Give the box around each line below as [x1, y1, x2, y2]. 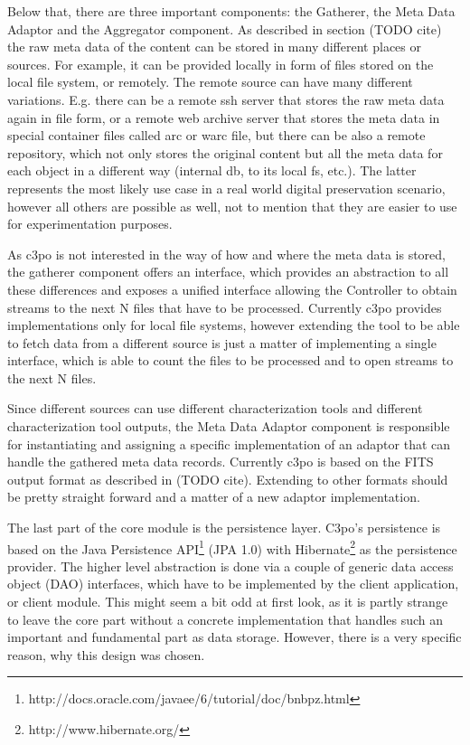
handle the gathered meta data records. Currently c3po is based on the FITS [7, 452, 434, 471]
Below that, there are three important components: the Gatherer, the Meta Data [7, 2, 456, 20]
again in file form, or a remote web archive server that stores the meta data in [7, 108, 440, 127]
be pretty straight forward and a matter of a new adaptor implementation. [7, 487, 420, 506]
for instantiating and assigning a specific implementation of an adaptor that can [7, 434, 451, 453]
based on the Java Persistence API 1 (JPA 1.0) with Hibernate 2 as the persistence [7, 536, 457, 558]
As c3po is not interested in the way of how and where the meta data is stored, [7, 244, 446, 263]
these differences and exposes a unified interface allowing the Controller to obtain [7, 279, 457, 298]
